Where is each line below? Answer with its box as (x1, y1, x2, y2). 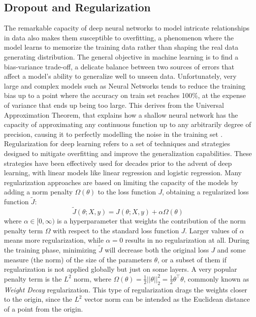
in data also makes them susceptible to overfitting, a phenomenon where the (4, 32, 234, 42)
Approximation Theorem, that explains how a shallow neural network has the (4, 109, 238, 120)
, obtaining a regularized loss (162, 187, 249, 197)
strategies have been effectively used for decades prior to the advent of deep (4, 158, 232, 168)
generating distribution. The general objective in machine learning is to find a (4, 51, 238, 62)
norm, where (73, 273, 112, 284)
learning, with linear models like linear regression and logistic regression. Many (4, 167, 242, 178)
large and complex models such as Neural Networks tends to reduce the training (4, 80, 246, 91)
